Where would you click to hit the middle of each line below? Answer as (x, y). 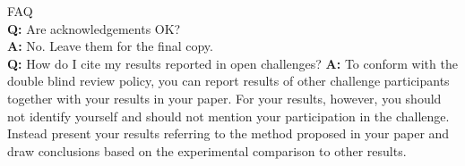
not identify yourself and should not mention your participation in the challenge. (228, 116)
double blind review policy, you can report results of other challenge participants (228, 81)
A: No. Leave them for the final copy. (110, 46)
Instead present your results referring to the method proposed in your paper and (228, 133)
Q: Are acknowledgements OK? (94, 28)
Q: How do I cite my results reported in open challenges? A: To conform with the (232, 63)
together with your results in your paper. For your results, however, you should (224, 98)
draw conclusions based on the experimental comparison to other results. (207, 150)
